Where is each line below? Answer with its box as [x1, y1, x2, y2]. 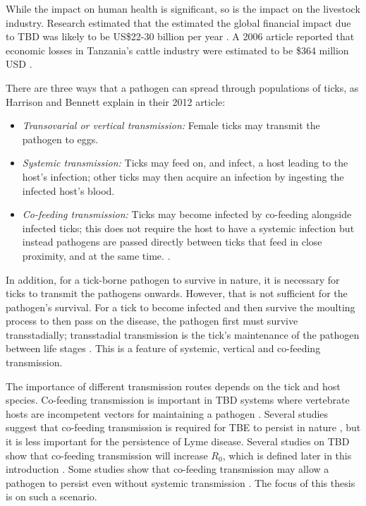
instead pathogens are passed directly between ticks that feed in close [22, 234, 322, 249]
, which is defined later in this [222, 447, 352, 462]
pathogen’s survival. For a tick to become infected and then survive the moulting [6, 299, 355, 314]
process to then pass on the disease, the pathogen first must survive [6, 313, 298, 328]
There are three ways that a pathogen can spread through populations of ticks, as [6, 80, 359, 95]
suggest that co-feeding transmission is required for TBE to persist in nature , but [6, 420, 361, 435]
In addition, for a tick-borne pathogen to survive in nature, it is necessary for [6, 272, 340, 287]
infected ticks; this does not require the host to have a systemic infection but [22, 220, 355, 235]
